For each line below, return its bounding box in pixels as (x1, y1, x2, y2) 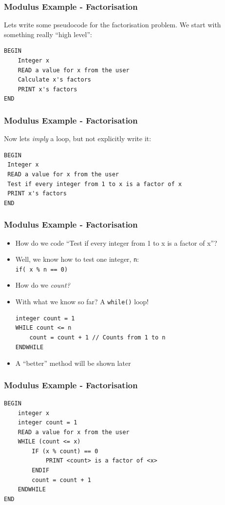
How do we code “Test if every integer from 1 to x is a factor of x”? (15, 237, 217, 248)
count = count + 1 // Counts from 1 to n (29, 334, 166, 341)
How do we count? (15, 280, 70, 290)
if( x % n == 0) (15, 266, 68, 273)
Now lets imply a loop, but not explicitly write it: (4, 133, 151, 144)
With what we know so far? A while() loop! (15, 296, 149, 307)
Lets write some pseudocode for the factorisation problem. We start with (4, 20, 221, 30)
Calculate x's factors (18, 76, 91, 84)
